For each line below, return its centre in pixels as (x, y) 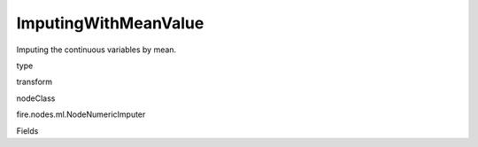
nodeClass (36, 98)
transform (35, 82)
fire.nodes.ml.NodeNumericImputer (81, 114)
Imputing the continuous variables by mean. (96, 50)
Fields (27, 131)
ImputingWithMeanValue (110, 23)
